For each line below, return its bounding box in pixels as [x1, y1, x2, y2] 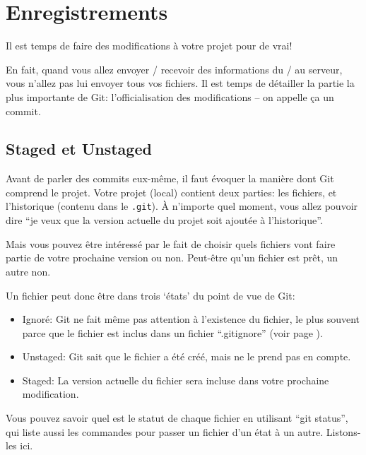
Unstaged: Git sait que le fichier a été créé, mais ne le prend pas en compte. [22, 349, 351, 364]
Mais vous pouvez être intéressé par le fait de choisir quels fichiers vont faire [6, 236, 336, 251]
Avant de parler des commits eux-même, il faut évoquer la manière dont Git [6, 171, 334, 186]
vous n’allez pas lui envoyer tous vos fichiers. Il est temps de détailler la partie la [6, 76, 355, 90]
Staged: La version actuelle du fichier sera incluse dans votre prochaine [22, 372, 329, 387]
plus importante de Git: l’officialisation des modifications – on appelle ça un [6, 89, 334, 104]
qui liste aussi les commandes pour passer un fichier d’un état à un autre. [6, 424, 324, 439]
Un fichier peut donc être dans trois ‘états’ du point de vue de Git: [6, 288, 295, 302]
